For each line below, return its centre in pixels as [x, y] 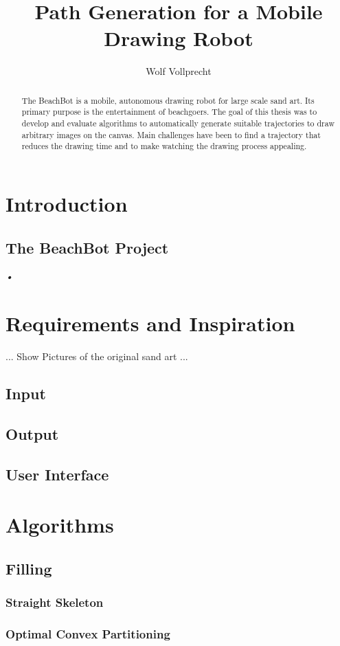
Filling [29, 568]
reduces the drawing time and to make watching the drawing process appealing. [164, 146]
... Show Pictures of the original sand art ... [97, 356]
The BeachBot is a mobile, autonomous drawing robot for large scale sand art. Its [168, 100]
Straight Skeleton [55, 602]
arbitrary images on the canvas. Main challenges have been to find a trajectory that [171, 134]
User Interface [57, 474]
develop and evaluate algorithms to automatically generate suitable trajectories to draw [178, 123]
